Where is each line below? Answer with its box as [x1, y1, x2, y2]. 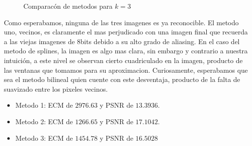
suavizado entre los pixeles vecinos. [4, 83, 108, 94]
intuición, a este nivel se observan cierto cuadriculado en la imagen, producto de [4, 55, 243, 65]
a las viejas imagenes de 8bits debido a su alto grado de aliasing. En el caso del [4, 36, 240, 46]
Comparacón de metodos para [23, 1, 113, 11]
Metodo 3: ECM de [15, 132, 73, 143]
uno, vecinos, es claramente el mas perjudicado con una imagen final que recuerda [4, 27, 248, 37]
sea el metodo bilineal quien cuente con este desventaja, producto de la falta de [4, 74, 240, 84]
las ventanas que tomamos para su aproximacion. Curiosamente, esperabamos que [4, 65, 248, 75]
